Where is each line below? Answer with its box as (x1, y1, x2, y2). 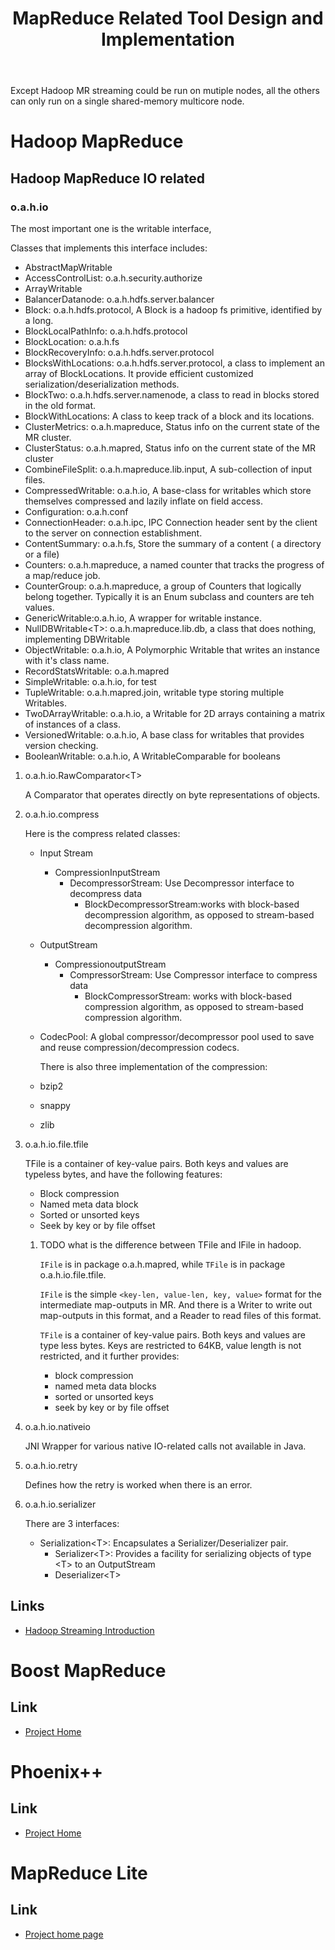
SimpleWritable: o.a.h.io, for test (24, 676, 157, 688)
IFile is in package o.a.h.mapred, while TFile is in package (39, 1258, 286, 1271)
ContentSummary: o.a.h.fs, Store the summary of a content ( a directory (24, 538, 322, 550)
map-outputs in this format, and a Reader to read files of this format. (39, 1310, 322, 1322)
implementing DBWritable (24, 633, 131, 646)
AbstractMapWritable (24, 262, 113, 274)
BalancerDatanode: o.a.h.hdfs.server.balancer (24, 293, 215, 306)
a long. (24, 315, 54, 327)
